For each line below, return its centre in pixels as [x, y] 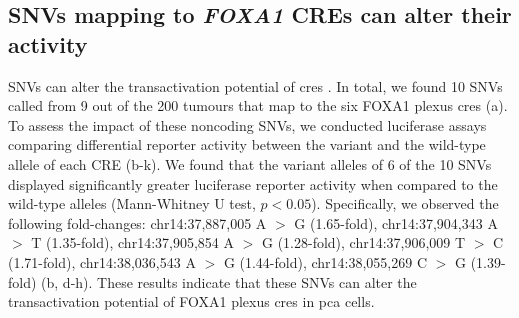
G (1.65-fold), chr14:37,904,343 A [396, 222]
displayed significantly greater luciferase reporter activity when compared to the [253, 183]
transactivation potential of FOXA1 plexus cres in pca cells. [191, 301]
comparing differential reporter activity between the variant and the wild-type [247, 144]
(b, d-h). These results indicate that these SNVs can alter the [229, 281]
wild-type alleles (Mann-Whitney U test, [132, 203]
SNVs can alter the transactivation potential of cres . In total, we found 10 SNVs [255, 85]
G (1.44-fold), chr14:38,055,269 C [325, 261]
